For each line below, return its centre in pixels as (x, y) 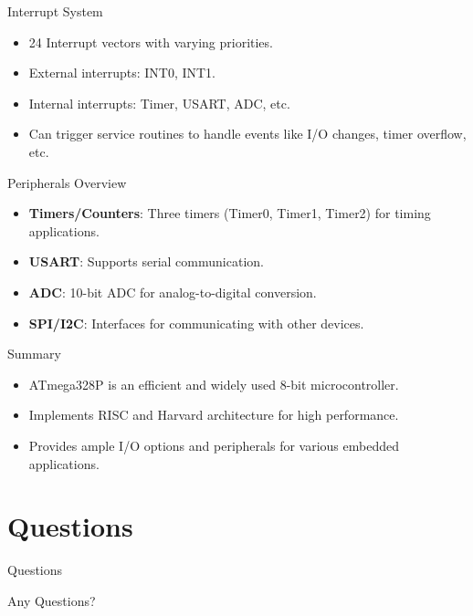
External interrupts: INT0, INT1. (122, 73)
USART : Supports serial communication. (146, 261)
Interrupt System (55, 11)
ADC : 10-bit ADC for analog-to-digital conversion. (173, 292)
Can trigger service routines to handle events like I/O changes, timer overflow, (247, 134)
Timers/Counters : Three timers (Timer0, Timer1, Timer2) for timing (230, 213)
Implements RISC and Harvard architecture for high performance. (214, 415)
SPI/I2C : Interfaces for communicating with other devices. (196, 323)
